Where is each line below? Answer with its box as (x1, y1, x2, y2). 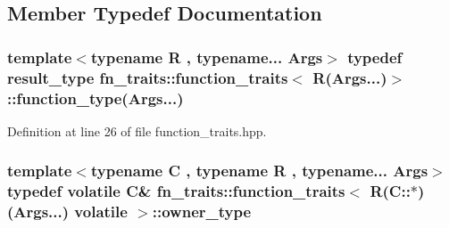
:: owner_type (152, 200, 252, 223)
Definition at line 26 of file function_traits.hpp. (7, 121, 267, 140)
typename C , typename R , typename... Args (90, 159, 428, 182)
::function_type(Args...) (7, 86, 184, 109)
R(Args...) (312, 66, 387, 88)
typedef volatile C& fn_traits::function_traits (7, 180, 345, 202)
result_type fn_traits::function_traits (7, 66, 288, 88)
